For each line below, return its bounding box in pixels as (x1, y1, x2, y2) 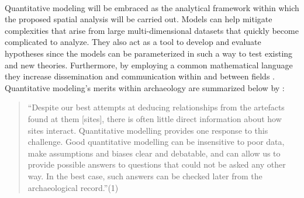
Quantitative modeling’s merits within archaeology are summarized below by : (5, 81, 285, 93)
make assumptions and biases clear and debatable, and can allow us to (27, 147, 281, 159)
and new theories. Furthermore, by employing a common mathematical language (5, 58, 293, 71)
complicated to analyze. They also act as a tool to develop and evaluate (5, 36, 261, 48)
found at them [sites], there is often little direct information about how (27, 112, 282, 124)
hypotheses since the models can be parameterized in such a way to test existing (5, 47, 293, 59)
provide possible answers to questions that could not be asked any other (27, 158, 286, 171)
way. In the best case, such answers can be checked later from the (27, 169, 262, 182)
